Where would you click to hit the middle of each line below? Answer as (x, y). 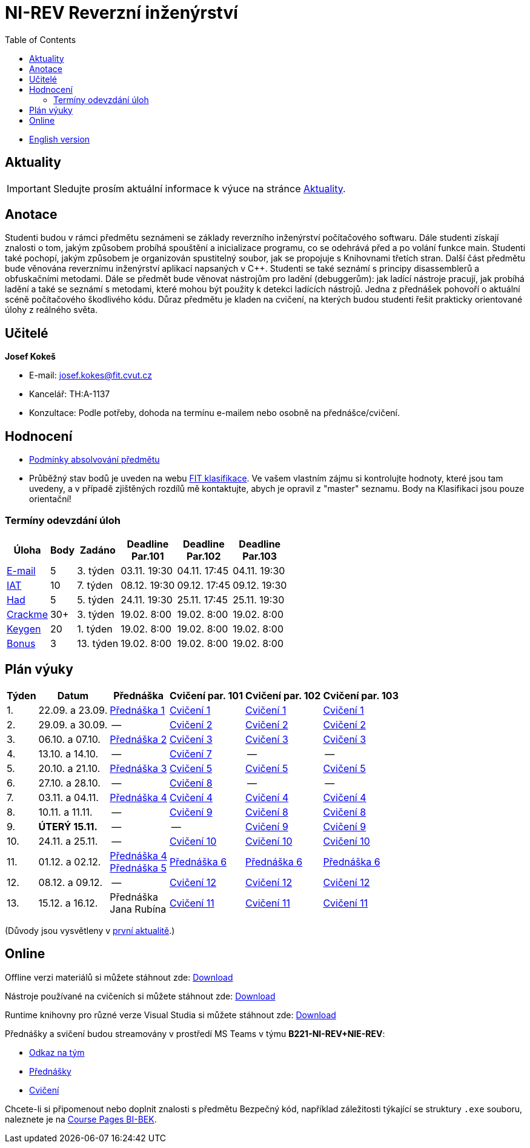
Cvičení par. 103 (361, 695)
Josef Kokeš (30, 357)
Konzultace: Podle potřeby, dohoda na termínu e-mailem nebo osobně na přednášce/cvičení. (214, 413)
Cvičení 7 (190, 754)
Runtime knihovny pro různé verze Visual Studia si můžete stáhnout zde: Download (171, 1015)
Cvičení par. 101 (206, 695)
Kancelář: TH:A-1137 (70, 394)
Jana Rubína (138, 909)
